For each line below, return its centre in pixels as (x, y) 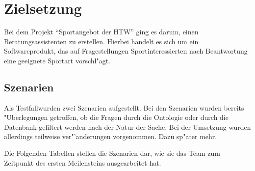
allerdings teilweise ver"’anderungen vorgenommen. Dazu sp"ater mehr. (111, 136)
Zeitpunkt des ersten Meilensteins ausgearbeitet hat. (83, 162)
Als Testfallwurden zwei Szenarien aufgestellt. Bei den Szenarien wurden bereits (124, 107)
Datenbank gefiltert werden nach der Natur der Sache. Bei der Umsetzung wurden (127, 127)
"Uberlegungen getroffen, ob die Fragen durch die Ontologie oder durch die (116, 117)
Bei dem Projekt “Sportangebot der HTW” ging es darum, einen (101, 32)
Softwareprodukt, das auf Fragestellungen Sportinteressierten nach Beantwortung (126, 51)
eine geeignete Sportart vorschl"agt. (57, 60)
